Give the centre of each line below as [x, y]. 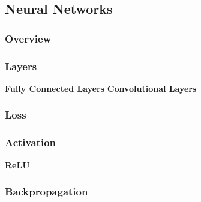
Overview [28, 38]
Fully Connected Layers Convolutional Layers [101, 88]
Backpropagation [46, 192]
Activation [31, 142]
